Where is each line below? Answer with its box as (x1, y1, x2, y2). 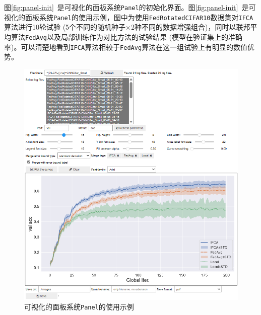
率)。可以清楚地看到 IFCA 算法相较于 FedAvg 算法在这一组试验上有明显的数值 (4, 41, 248, 52)
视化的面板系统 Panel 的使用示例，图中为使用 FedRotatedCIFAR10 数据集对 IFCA (4, 12, 253, 22)
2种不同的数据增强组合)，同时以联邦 (131, 22, 250, 32)
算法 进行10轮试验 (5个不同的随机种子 (4, 22, 126, 32)
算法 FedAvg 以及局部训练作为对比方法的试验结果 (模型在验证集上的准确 (11, 31, 243, 42)
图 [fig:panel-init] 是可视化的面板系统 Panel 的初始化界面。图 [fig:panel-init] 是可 (4, 2, 256, 12)
